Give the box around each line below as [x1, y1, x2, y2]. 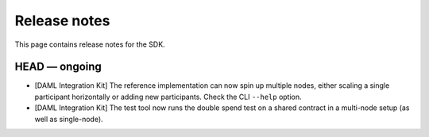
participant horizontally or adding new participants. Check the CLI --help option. [34, 92, 302, 101]
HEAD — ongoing [14, 60, 102, 74]
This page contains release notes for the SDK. [14, 40, 166, 49]
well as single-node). [34, 114, 103, 124]
